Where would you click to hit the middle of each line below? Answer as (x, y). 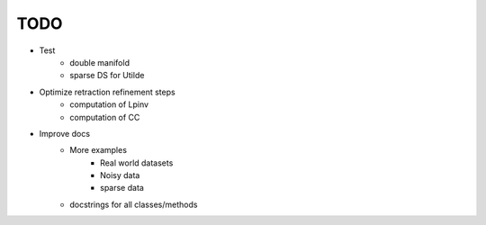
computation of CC (105, 117)
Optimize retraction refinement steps (107, 92)
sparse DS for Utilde (107, 76)
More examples (99, 150)
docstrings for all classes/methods (134, 204)
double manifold (100, 62)
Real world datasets (137, 163)
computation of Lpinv (109, 104)
